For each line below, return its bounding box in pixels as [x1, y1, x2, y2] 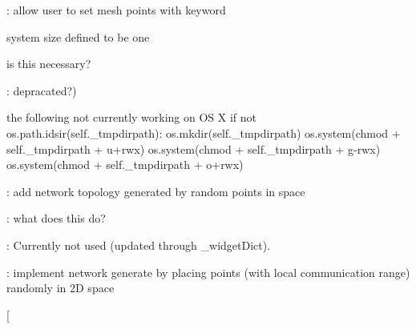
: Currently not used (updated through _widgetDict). [6, 236, 271, 253]
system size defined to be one [6, 28, 150, 45]
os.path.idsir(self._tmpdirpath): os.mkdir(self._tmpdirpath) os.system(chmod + [6, 124, 401, 141]
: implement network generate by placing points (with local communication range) [6, 263, 410, 280]
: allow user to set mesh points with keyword [6, 2, 226, 18]
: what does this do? [6, 210, 106, 227]
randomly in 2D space [6, 279, 115, 296]
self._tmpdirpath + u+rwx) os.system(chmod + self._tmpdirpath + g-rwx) [6, 140, 381, 157]
